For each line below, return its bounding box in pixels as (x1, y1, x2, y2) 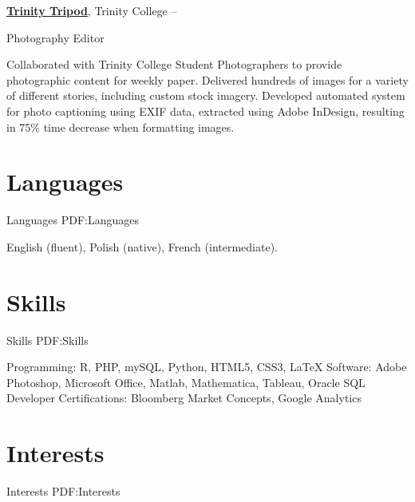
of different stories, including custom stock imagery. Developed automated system (6, 87, 405, 104)
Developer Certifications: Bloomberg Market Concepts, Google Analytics (6, 389, 362, 406)
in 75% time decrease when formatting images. (6, 118, 235, 135)
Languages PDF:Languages (6, 211, 140, 228)
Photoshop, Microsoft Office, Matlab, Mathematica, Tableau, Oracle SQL (6, 374, 366, 390)
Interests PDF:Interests (6, 483, 121, 500)
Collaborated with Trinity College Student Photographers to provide (6, 56, 342, 73)
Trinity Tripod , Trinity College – (6, 2, 177, 18)
